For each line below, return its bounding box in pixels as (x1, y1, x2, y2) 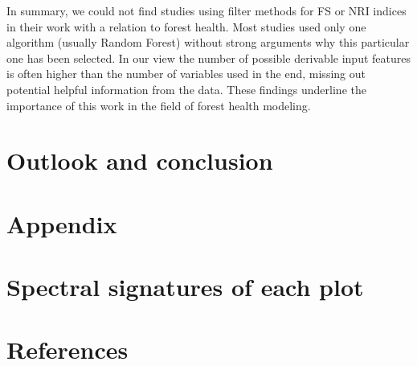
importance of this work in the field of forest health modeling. (6, 97, 311, 113)
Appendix (6, 207, 117, 240)
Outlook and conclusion (6, 144, 273, 177)
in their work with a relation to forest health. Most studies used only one (6, 18, 366, 35)
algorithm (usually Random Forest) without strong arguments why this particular (6, 34, 410, 51)
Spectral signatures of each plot (6, 270, 364, 303)
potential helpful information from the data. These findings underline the (6, 80, 366, 97)
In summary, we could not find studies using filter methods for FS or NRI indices (6, 2, 407, 19)
